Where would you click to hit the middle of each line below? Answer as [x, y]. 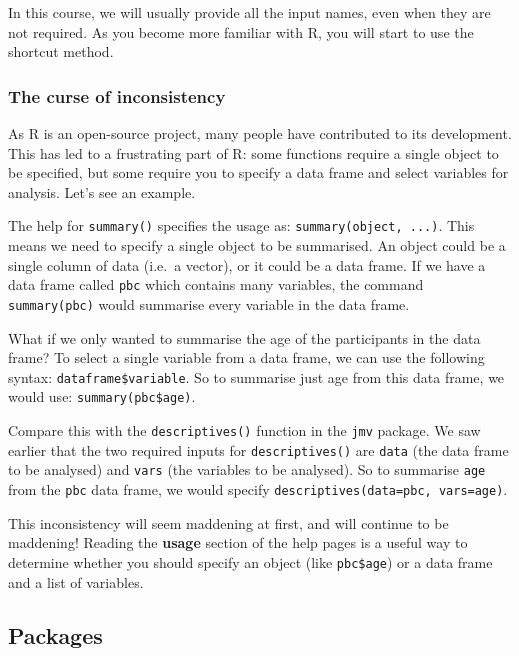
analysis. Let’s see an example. [102, 191]
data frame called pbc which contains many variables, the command [216, 284]
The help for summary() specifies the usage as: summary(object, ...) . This [241, 225]
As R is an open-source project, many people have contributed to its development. [260, 133]
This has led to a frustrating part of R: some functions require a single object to [253, 152]
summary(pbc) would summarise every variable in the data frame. [209, 303]
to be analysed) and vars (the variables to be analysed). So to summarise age [247, 469]
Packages [55, 635]
